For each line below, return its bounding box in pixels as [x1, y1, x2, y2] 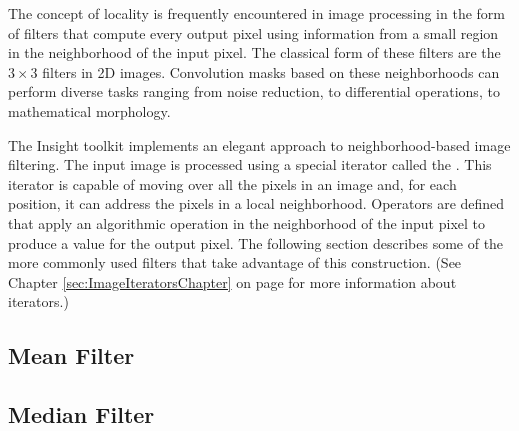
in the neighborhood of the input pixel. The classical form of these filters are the [8, 42, 501, 63]
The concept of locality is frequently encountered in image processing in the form [8, 3, 505, 23]
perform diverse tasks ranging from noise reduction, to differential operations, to [8, 81, 500, 102]
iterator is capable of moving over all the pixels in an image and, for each [8, 173, 457, 194]
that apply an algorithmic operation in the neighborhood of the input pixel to [8, 212, 485, 233]
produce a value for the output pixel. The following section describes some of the [8, 232, 504, 253]
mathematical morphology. [8, 100, 171, 121]
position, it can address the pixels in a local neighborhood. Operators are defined [8, 193, 505, 214]
